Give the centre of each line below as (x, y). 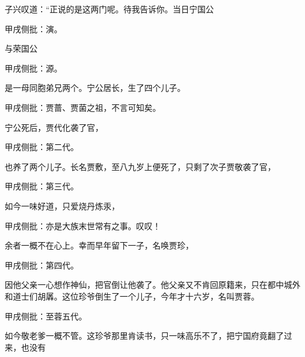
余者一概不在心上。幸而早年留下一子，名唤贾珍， (99, 245)
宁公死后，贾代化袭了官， (54, 127)
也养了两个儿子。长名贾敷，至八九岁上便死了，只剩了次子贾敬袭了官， (140, 166)
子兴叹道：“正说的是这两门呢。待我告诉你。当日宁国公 (109, 9)
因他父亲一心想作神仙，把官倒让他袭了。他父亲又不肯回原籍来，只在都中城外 (152, 285)
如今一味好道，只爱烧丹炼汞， (62, 205)
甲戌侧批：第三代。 (42, 186)
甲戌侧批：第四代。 (42, 265)
